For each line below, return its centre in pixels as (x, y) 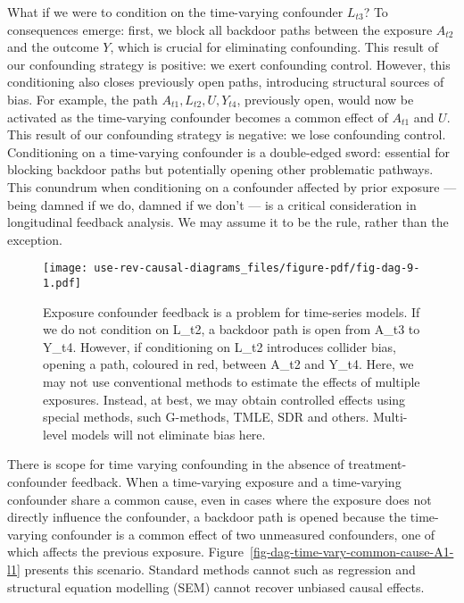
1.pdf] (62, 283)
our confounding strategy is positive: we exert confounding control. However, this (229, 64)
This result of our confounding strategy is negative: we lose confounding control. (227, 134)
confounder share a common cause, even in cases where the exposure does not (220, 499)
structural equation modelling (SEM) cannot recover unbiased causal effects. (216, 586)
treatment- (377, 464)
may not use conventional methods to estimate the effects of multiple (232, 381)
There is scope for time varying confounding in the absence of (176, 464)
